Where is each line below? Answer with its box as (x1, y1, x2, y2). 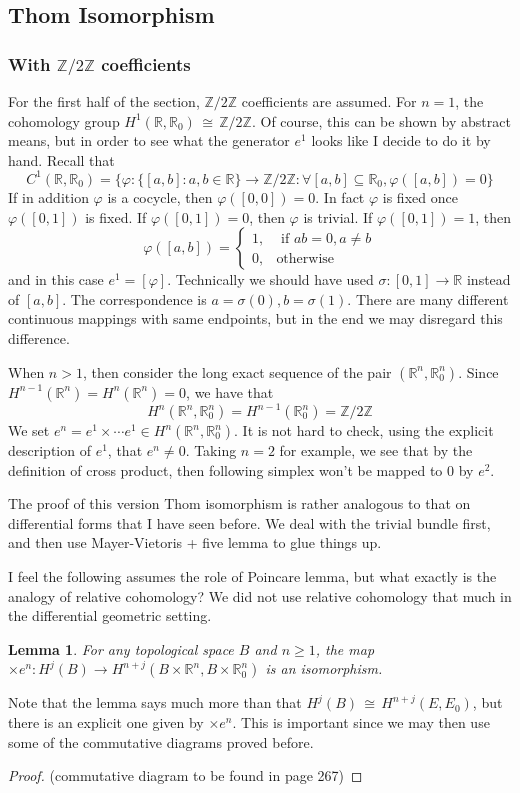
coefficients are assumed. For (241, 91, 417, 112)
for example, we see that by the (279, 440, 473, 461)
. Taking (185, 440, 237, 461)
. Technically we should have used (167, 269, 374, 290)
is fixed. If (85, 206, 147, 227)
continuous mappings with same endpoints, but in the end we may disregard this (8, 308, 503, 329)
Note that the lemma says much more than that (8, 692, 302, 713)
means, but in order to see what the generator (8, 130, 290, 151)
